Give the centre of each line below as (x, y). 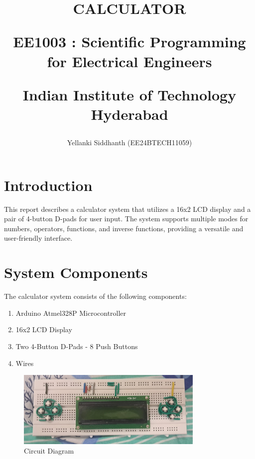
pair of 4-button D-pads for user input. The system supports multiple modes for (126, 219)
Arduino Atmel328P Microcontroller (71, 313)
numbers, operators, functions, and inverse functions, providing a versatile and (124, 228)
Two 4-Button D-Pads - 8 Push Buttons (77, 346)
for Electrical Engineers (129, 61)
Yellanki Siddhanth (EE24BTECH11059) (129, 142)
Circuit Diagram (49, 451)
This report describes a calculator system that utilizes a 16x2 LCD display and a (127, 209)
